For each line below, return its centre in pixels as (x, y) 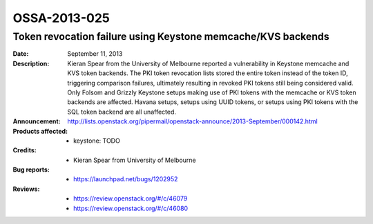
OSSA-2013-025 (61, 18)
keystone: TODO (97, 141)
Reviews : (26, 189)
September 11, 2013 (95, 54)
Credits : (25, 150)
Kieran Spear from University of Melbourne (135, 160)
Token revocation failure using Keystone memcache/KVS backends (171, 37)
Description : (31, 63)
